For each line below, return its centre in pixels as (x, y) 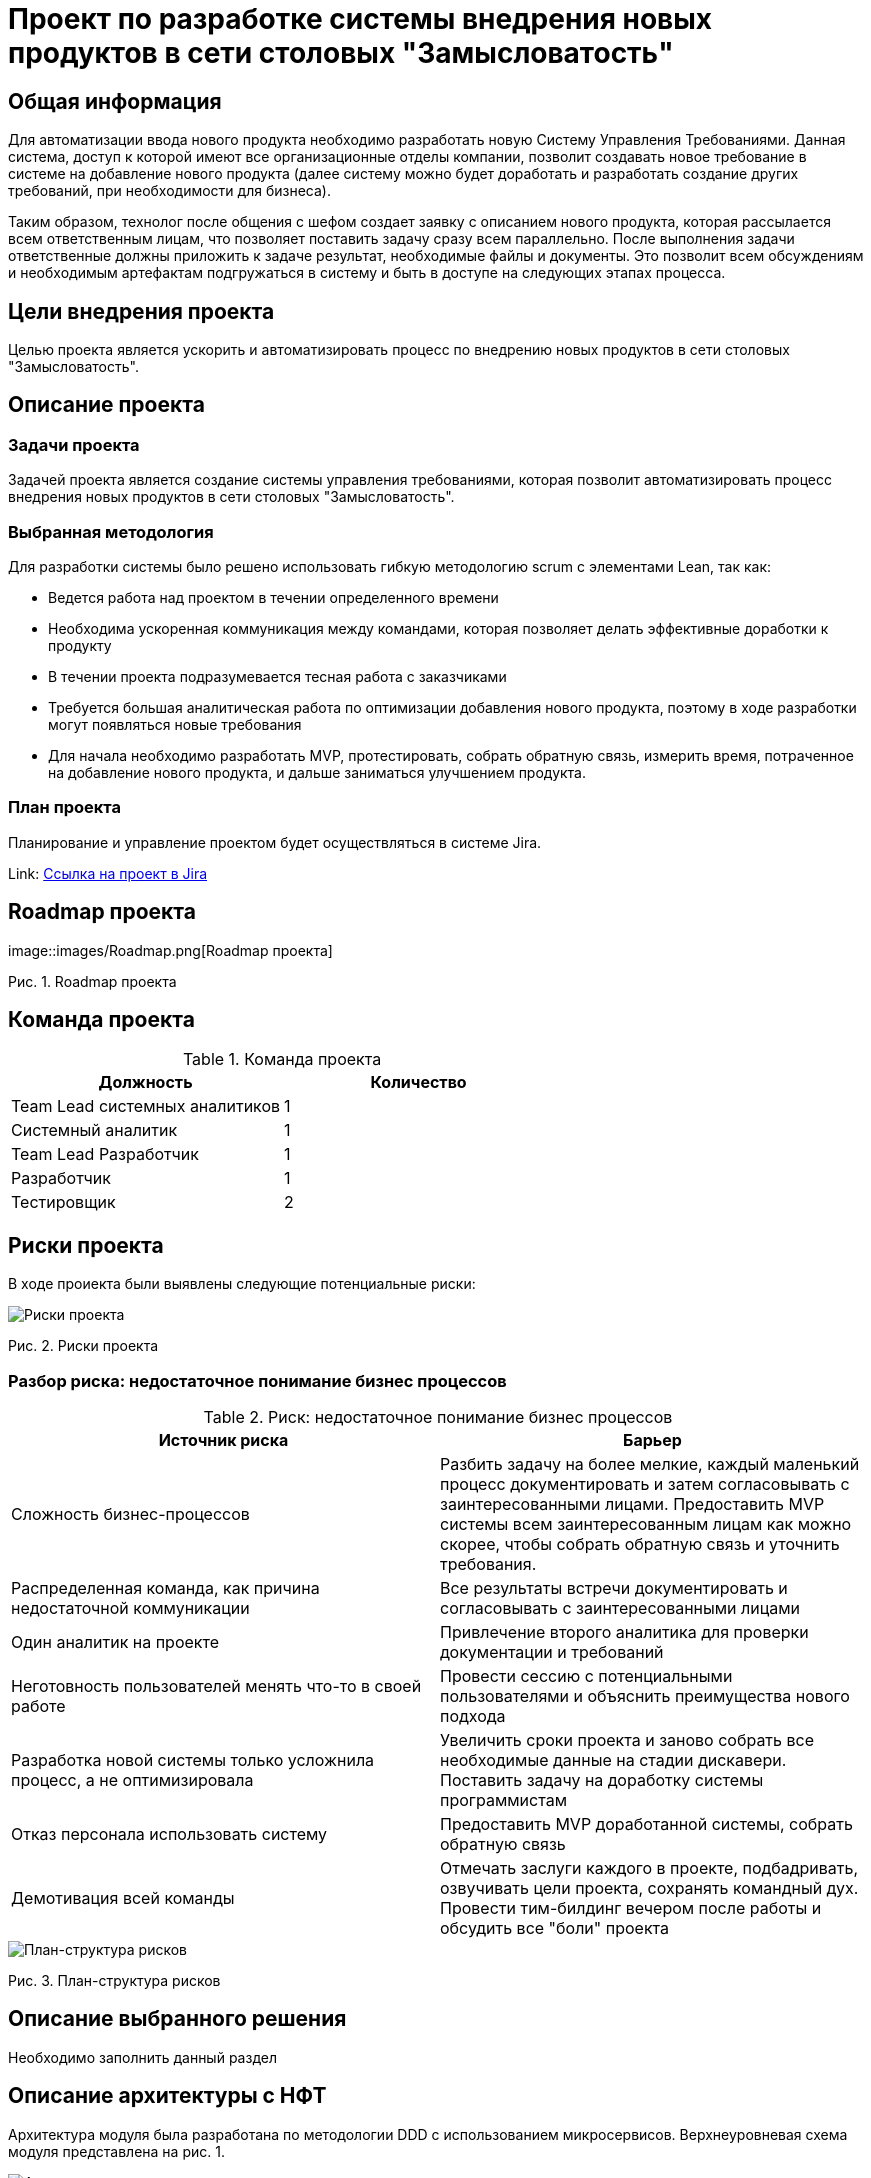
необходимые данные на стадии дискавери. (613, 1760)
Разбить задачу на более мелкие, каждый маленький (650, 1464)
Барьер (652, 1440)
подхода (473, 1716)
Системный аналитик (94, 1130)
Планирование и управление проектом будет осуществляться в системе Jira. (275, 842)
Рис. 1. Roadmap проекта (92, 981)
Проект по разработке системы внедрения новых (360, 19)
